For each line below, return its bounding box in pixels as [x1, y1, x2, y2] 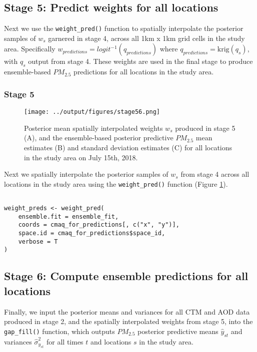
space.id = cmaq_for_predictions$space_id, [18, 229, 165, 237]
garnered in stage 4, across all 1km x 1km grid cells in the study [48, 32, 245, 43]
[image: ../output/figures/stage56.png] [24, 108, 160, 116]
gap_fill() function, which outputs [4, 326, 115, 336]
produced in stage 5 [175, 122, 235, 133]
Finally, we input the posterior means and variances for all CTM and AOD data [4, 306, 250, 317]
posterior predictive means [137, 326, 218, 336]
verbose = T [18, 238, 58, 245]
